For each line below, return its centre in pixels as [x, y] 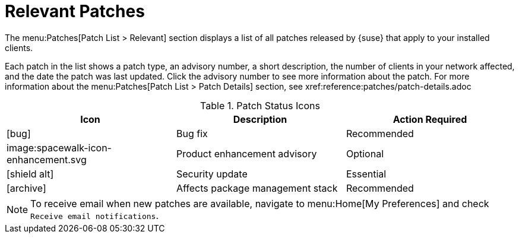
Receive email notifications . [94, 215]
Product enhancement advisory [246, 153]
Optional [365, 153]
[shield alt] [30, 174]
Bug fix [192, 133]
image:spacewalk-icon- [59, 147]
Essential [366, 174]
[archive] [26, 188]
